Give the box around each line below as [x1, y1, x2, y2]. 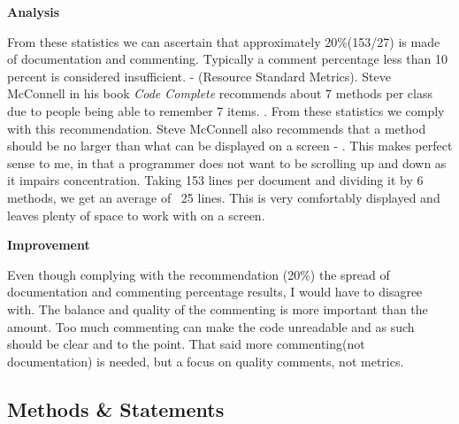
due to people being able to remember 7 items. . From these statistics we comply [7, 101, 445, 119]
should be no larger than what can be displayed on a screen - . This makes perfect [7, 136, 453, 155]
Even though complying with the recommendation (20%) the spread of [7, 265, 390, 283]
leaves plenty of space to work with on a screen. [7, 205, 265, 224]
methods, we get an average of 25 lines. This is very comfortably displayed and [7, 188, 440, 206]
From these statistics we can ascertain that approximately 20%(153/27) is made [7, 32, 440, 50]
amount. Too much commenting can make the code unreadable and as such [7, 317, 415, 335]
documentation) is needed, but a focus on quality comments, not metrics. [7, 351, 404, 370]
